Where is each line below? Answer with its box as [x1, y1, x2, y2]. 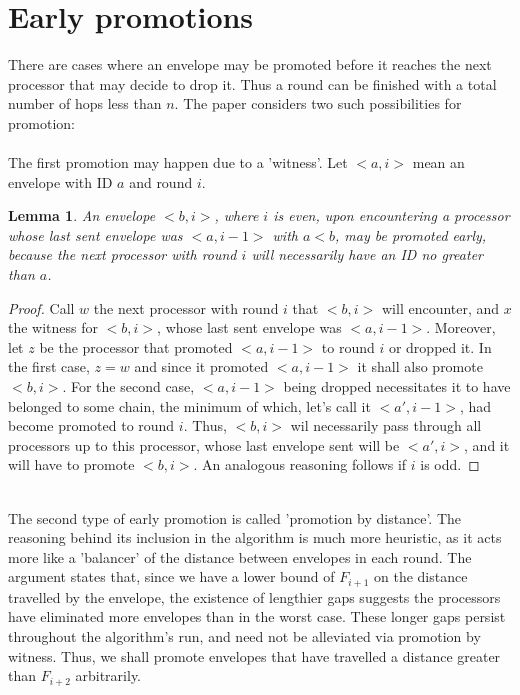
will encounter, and [382, 297, 500, 318]
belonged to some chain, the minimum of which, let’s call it [8, 395, 371, 416]
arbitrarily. [75, 665, 141, 686]
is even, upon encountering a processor [273, 205, 510, 226]
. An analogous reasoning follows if [193, 454, 407, 475]
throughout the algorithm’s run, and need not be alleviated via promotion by [8, 626, 481, 647]
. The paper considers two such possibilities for [174, 93, 462, 114]
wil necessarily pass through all [290, 415, 482, 436]
